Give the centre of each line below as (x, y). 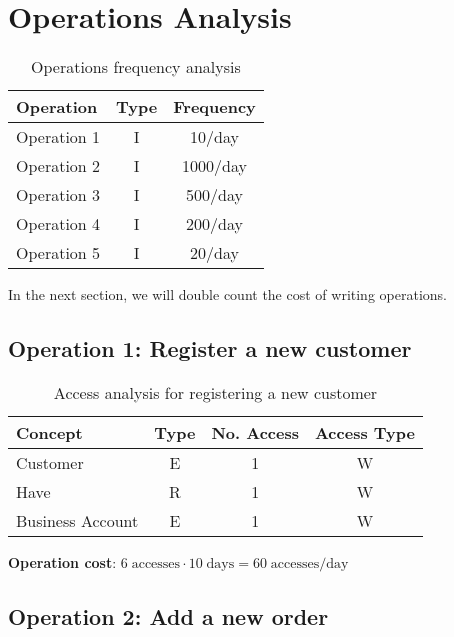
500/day (214, 195)
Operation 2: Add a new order (168, 615)
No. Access (255, 432)
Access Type (364, 432)
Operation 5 (58, 253)
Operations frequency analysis (136, 67)
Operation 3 (58, 195)
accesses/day (309, 563)
